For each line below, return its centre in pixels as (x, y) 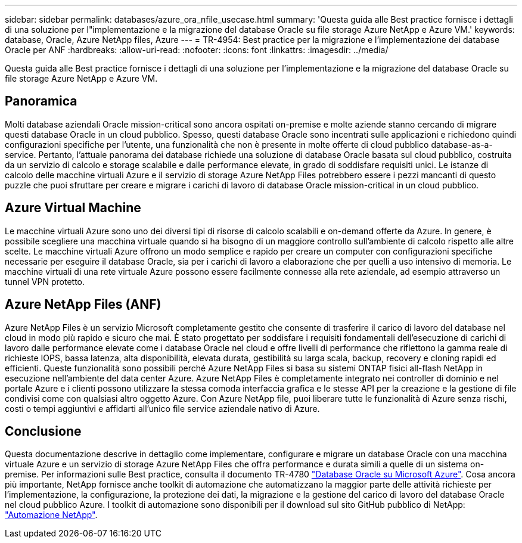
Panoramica (41, 101)
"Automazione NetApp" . (51, 515)
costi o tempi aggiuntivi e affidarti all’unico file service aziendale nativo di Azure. (162, 408)
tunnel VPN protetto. (45, 281)
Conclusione (43, 431)
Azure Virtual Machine (73, 208)
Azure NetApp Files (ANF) (83, 305)
